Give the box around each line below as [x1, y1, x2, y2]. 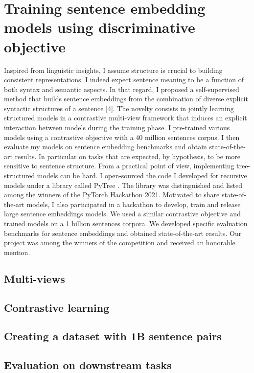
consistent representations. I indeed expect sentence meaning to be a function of [4, 74, 244, 85]
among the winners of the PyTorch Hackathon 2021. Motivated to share [4, 189, 220, 200]
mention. [4, 247, 30, 257]
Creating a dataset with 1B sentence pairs [4, 328, 222, 344]
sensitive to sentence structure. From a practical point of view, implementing [4, 161, 234, 171]
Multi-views [4, 271, 65, 286]
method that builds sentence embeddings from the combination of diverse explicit [4, 93, 248, 104]
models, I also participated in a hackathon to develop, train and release [26, 199, 241, 209]
